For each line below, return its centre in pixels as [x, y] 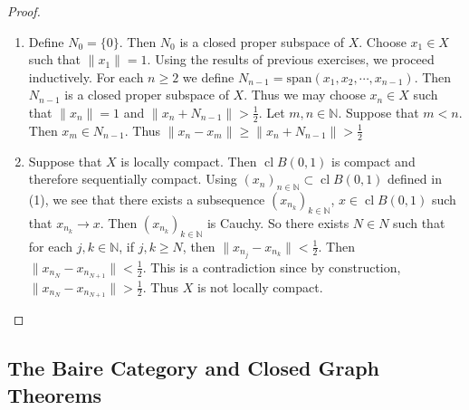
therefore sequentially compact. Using [133, 179]
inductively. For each [86, 76]
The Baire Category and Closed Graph [193, 368]
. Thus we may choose [305, 95]
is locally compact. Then [189, 161]
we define [208, 76]
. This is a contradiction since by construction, [272, 267]
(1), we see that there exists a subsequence [147, 200]
